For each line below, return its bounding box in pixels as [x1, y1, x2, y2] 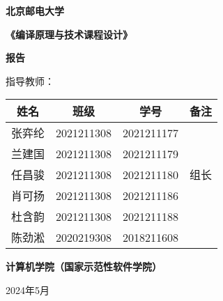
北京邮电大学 [6, 3, 64, 17]
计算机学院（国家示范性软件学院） [6, 259, 162, 274]
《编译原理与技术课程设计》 [6, 26, 132, 41]
